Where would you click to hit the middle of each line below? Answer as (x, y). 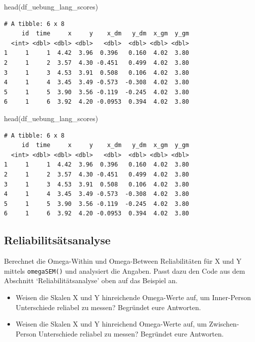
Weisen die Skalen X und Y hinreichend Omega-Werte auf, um (111, 324)
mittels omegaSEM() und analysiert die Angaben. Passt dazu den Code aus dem (125, 270)
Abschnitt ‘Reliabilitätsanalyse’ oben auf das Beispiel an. (91, 280)
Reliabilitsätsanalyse (57, 240)
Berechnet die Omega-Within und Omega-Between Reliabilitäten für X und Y (123, 261)
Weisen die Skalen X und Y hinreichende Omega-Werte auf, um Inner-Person (133, 297)
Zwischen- (224, 324)
